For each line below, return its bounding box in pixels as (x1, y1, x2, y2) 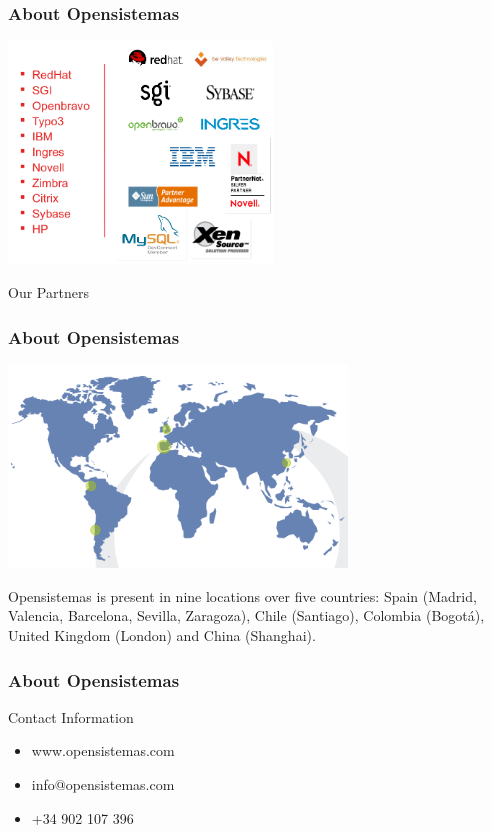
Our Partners (8, 282, 89, 303)
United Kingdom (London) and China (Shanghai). (8, 625, 316, 645)
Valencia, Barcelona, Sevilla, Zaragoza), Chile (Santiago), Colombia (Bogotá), (8, 605, 485, 626)
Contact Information (8, 706, 134, 727)
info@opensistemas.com (31, 774, 175, 794)
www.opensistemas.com (31, 740, 175, 761)
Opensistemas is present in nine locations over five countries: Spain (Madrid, (8, 585, 477, 606)
